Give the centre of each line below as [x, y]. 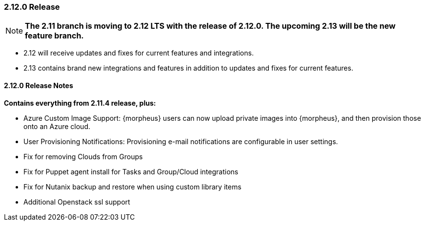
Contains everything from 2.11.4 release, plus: [80, 103]
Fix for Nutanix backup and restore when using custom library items [132, 187]
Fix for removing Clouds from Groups [83, 156]
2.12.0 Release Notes [39, 85]
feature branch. [54, 36]
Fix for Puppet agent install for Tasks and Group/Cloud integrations [131, 171]
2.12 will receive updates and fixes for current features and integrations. [139, 53]
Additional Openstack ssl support [77, 202]
